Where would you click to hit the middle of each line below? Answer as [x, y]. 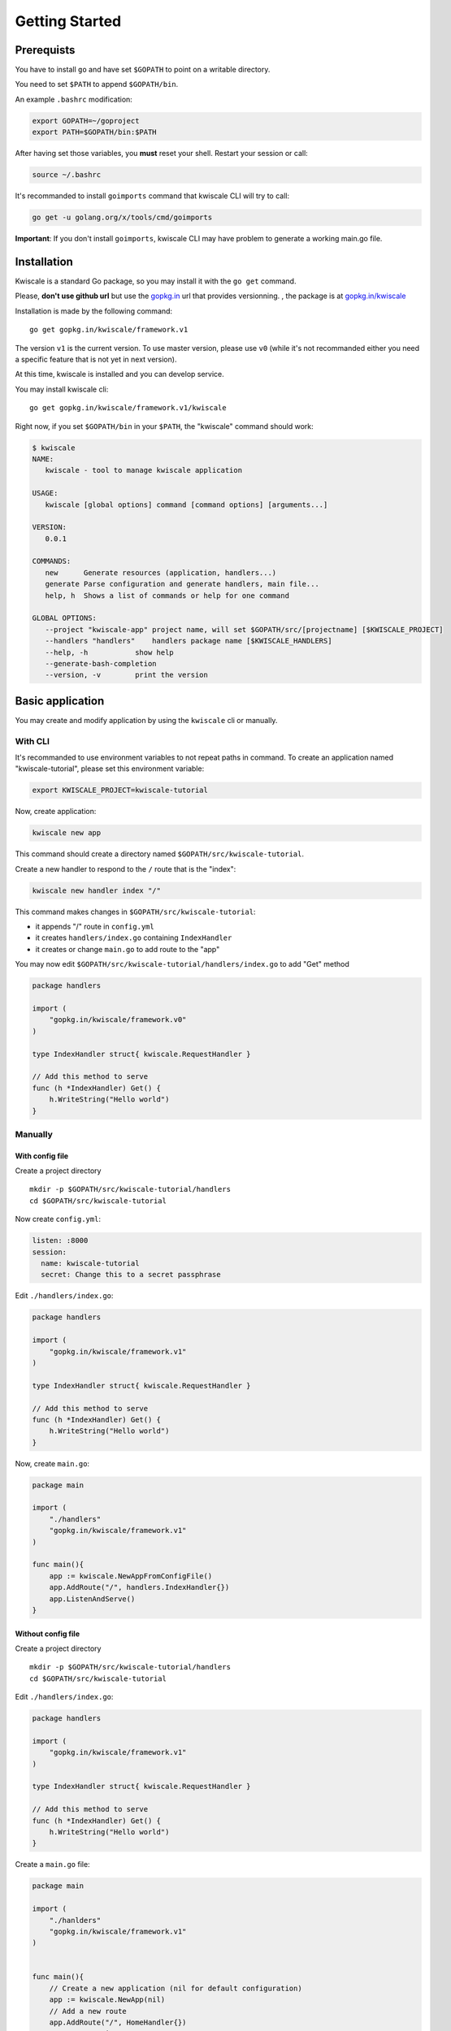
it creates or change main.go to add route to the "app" [128, 949]
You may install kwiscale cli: [62, 389]
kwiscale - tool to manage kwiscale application [144, 470]
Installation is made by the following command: [94, 311]
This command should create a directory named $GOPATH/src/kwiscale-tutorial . [160, 854]
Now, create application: [56, 812]
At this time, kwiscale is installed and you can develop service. [120, 375]
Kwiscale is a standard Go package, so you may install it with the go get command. [156, 281]
